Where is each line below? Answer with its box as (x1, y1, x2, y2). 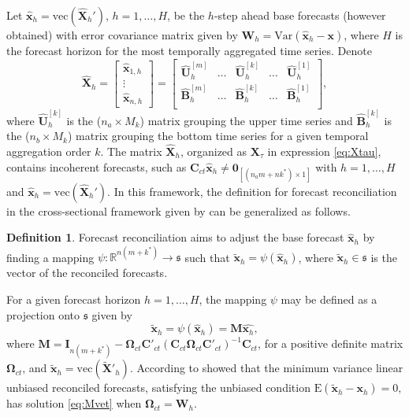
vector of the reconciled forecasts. (6, 264, 168, 281)
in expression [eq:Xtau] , (267, 142, 381, 159)
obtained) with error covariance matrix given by (6, 27, 238, 42)
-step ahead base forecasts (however (214, 7, 386, 23)
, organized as (180, 142, 247, 159)
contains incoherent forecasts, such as (6, 158, 187, 175)
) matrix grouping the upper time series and (139, 112, 353, 128)
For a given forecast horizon (6, 291, 141, 308)
